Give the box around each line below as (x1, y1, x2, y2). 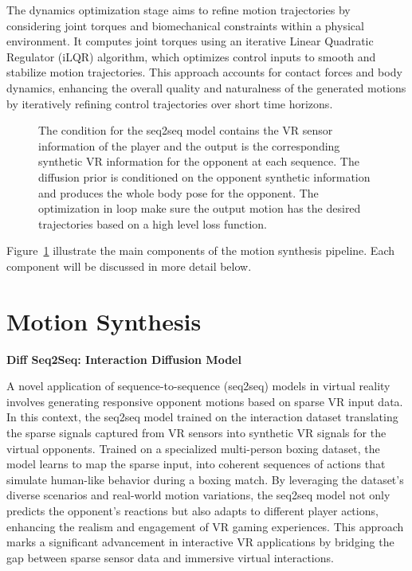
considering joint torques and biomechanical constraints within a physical (6, 17, 364, 33)
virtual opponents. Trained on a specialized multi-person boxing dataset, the (6, 440, 380, 456)
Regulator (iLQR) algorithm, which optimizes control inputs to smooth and (6, 48, 376, 65)
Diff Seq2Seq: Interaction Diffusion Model (6, 350, 241, 367)
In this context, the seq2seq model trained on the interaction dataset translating (6, 409, 398, 425)
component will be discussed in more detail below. (6, 257, 252, 274)
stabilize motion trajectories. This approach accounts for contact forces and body (6, 64, 402, 80)
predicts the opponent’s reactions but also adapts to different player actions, (6, 502, 379, 518)
